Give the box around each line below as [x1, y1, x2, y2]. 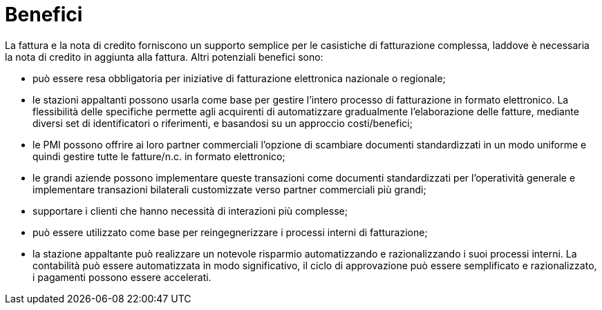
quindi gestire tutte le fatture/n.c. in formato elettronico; [32, 150, 285, 162]
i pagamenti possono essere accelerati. [32, 271, 211, 283]
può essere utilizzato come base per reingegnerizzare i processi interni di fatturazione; [32, 226, 428, 238]
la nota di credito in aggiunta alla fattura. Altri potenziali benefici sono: [5, 50, 323, 63]
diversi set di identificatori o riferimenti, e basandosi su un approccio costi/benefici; [32, 117, 413, 129]
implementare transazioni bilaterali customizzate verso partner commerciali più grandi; [32, 183, 426, 195]
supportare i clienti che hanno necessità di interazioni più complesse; [32, 204, 348, 217]
